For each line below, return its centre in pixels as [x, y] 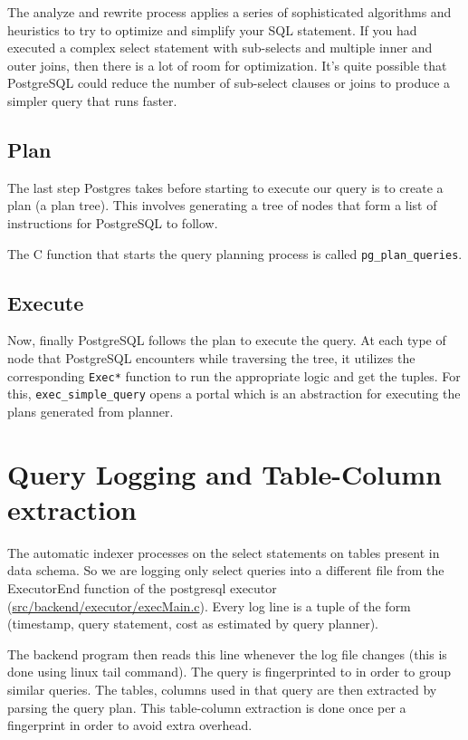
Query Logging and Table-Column [224, 473]
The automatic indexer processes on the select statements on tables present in [224, 552]
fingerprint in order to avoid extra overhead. [130, 725]
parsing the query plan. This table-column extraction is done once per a [207, 707]
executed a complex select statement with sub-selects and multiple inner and [220, 48]
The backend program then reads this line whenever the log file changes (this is [227, 654]
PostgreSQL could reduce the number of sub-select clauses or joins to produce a [229, 83]
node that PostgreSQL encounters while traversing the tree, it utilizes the [211, 358]
